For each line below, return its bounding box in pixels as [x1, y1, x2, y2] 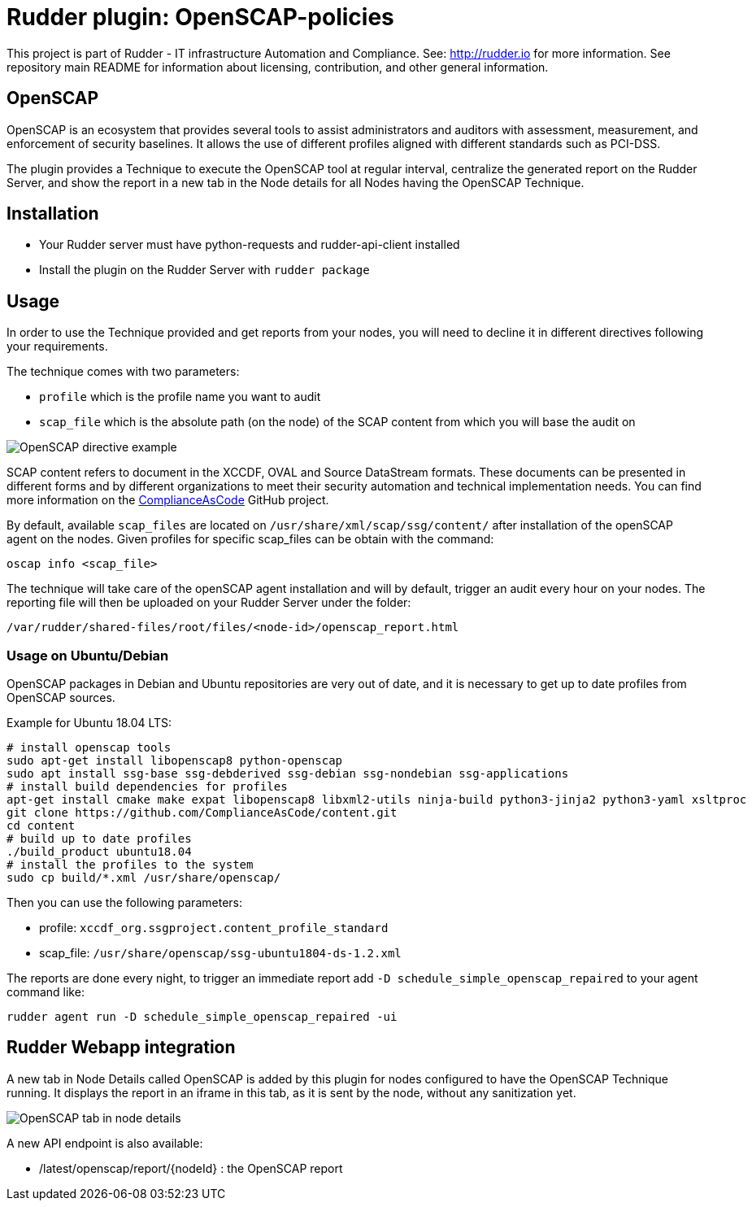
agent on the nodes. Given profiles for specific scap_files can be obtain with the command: [7, 532, 494, 547]
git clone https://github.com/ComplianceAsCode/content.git [7, 806, 398, 820]
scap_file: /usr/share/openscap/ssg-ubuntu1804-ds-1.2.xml [39, 946, 402, 961]
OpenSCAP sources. [7, 691, 115, 705]
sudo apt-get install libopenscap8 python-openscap [7, 754, 343, 768]
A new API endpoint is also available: [7, 1135, 203, 1150]
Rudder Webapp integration [7, 1037, 236, 1058]
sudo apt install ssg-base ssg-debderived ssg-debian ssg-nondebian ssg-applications [7, 767, 569, 781]
